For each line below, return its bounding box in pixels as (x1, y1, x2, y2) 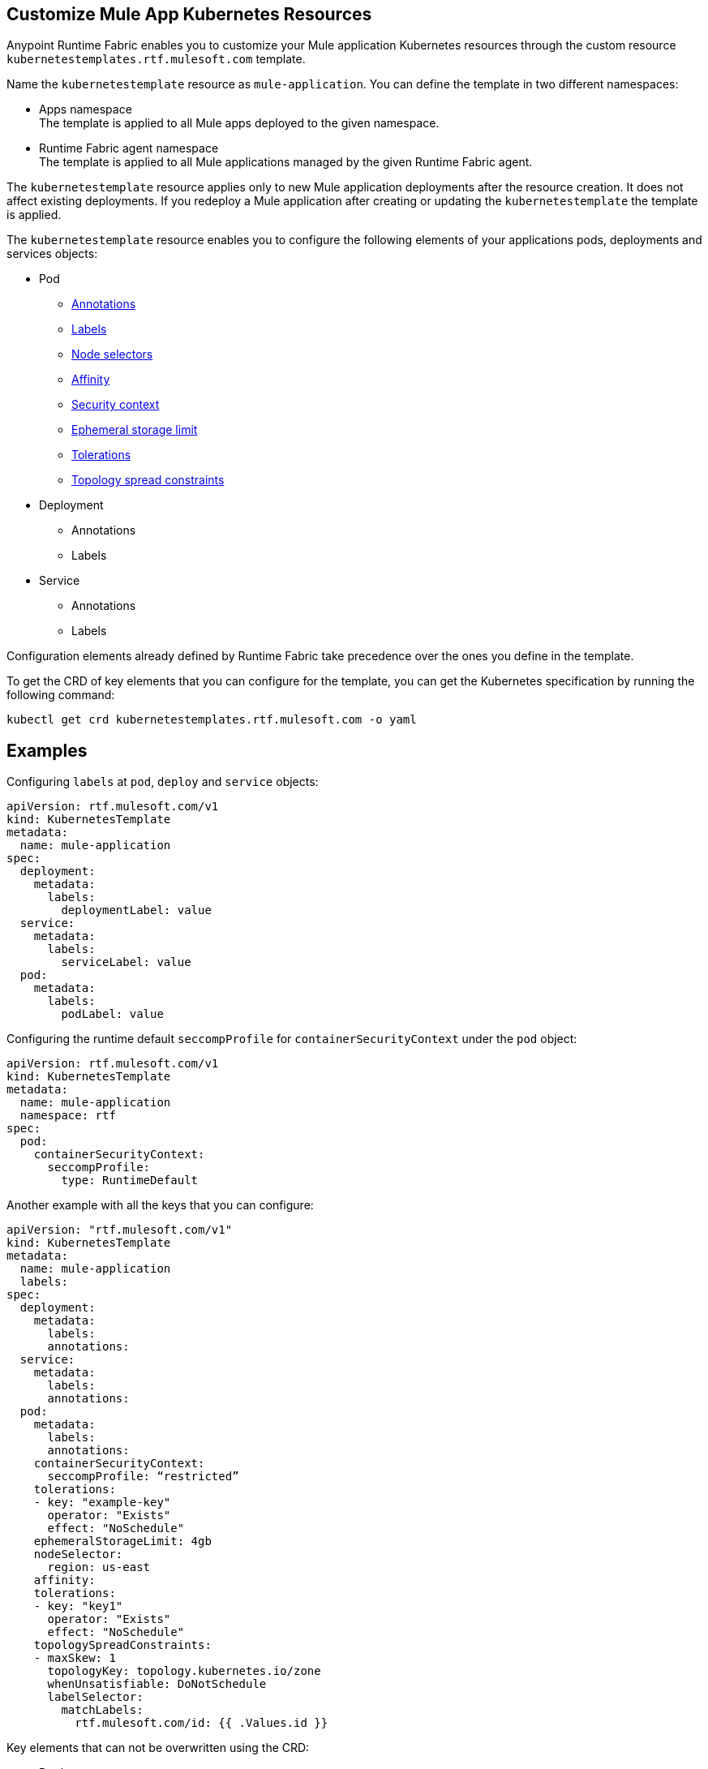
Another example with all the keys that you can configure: (6, 1198, 314, 1213)
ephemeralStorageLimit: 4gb (33, 1535, 212, 1548)
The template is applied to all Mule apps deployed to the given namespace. (39, 116, 440, 131)
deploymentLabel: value (61, 904, 212, 917)
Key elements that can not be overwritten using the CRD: (6, 1741, 310, 1755)
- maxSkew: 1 (33, 1651, 116, 1665)
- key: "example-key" (33, 1496, 171, 1509)
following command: (6, 688, 115, 702)
